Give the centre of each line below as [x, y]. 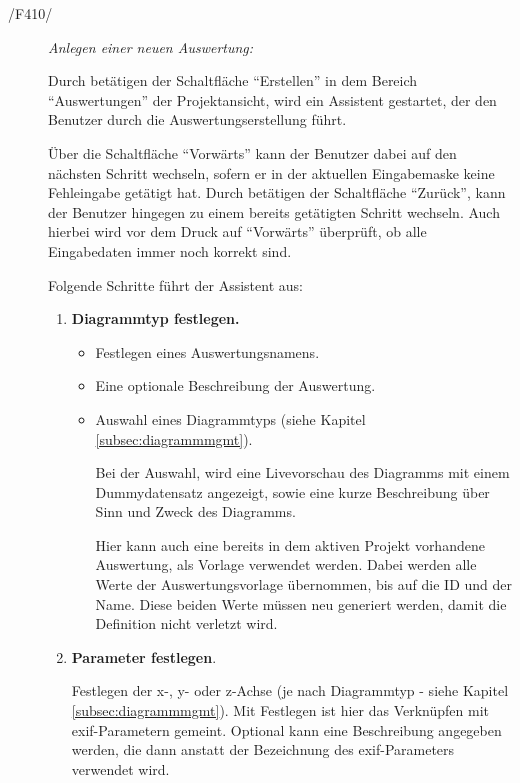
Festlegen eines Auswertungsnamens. [207, 351]
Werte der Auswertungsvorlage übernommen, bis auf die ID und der [303, 584]
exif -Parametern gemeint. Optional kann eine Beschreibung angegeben [286, 729]
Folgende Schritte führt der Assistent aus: [175, 284]
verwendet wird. [120, 768]
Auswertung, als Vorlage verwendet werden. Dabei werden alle [286, 564]
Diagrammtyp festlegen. [155, 318]
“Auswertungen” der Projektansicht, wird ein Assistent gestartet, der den [272, 99]
